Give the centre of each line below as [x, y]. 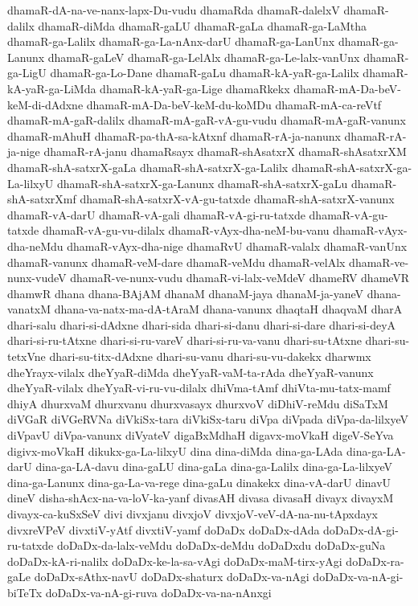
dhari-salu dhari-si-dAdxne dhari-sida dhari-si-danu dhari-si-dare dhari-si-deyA [202, 324]
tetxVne [27, 356]
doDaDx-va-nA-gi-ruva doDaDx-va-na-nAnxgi [158, 592]
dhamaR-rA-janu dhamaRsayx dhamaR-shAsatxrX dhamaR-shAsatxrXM [225, 151]
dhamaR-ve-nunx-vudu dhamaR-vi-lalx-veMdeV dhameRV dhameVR [240, 278]
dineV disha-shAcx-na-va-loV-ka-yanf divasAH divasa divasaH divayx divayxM [201, 498]
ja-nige [24, 151]
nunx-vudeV [37, 278]
